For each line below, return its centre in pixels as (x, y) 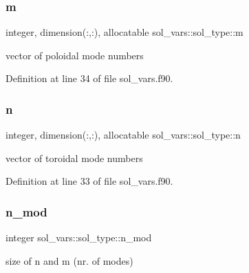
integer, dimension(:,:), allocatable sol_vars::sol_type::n (123, 135)
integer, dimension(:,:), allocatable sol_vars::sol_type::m (124, 32)
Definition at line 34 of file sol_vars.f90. (89, 78)
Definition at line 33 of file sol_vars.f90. (89, 181)
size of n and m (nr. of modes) (69, 260)
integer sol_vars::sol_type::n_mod (79, 237)
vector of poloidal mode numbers (75, 55)
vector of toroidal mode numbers (74, 158)
